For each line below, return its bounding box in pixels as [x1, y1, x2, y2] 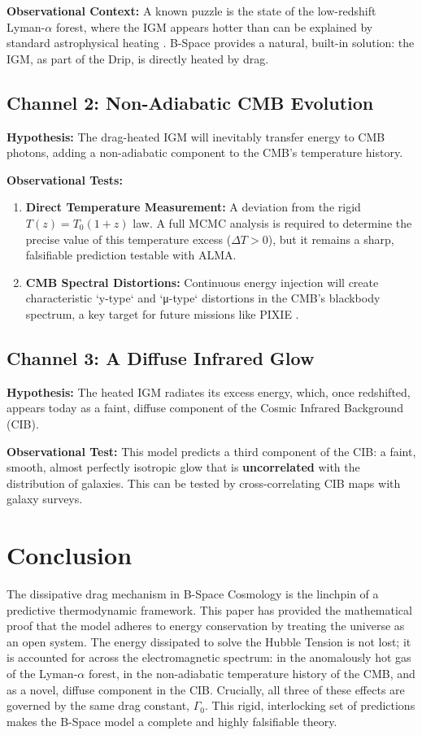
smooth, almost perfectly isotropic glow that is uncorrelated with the [7, 459, 360, 476]
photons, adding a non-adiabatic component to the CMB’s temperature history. [7, 144, 403, 161]
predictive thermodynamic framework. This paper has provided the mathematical [7, 601, 412, 618]
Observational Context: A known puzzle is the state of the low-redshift [7, 2, 376, 19]
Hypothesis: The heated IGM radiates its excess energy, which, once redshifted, [7, 383, 411, 400]
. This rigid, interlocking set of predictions [204, 697, 415, 714]
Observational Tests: [7, 171, 123, 188]
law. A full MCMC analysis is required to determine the [133, 214, 412, 231]
